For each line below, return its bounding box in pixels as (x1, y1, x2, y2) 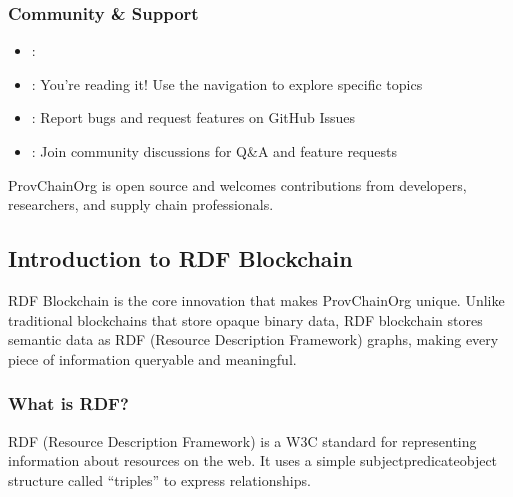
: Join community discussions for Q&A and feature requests (31, 141, 397, 161)
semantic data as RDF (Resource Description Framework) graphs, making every (8, 329, 499, 350)
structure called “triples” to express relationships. (8, 469, 311, 490)
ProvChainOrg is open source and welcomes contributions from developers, (8, 174, 467, 195)
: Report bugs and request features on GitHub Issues (31, 107, 356, 128)
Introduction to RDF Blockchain (8, 243, 353, 274)
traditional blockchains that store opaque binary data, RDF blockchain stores (8, 309, 483, 330)
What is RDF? (8, 391, 129, 416)
